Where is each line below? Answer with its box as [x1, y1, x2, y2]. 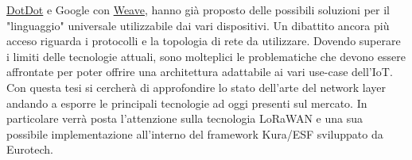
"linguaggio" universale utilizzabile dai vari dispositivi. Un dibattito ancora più [6, 17, 390, 33]
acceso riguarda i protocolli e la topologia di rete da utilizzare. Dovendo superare [6, 32, 401, 49]
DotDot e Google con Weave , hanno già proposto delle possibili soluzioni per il [6, 2, 390, 17]
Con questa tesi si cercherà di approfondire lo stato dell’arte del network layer [6, 78, 386, 95]
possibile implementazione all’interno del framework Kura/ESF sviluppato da [6, 125, 383, 142]
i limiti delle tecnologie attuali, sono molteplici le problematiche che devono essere [6, 48, 406, 64]
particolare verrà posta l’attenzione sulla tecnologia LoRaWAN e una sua [6, 110, 363, 127]
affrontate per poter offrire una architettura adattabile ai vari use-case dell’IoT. [6, 63, 393, 80]
